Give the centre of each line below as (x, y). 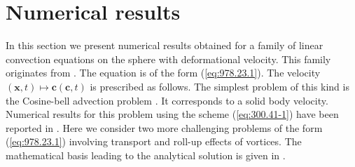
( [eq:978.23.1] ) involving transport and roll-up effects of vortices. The (154, 141)
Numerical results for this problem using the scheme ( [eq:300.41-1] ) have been (172, 114)
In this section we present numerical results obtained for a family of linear (165, 45)
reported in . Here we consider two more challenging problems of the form (164, 127)
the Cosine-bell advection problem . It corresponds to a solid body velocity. (167, 100)
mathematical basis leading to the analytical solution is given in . (146, 155)
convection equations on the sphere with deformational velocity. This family (168, 59)
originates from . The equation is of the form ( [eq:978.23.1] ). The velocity (163, 73)
